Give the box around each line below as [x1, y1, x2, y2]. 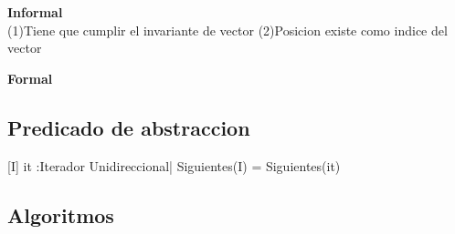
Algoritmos [7, 200, 114, 229]
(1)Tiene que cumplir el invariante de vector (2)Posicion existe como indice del [7, 20, 448, 39]
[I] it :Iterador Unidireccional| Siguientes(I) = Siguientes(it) [7, 156, 341, 175]
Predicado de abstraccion [7, 113, 250, 141]
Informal [7, 3, 63, 21]
